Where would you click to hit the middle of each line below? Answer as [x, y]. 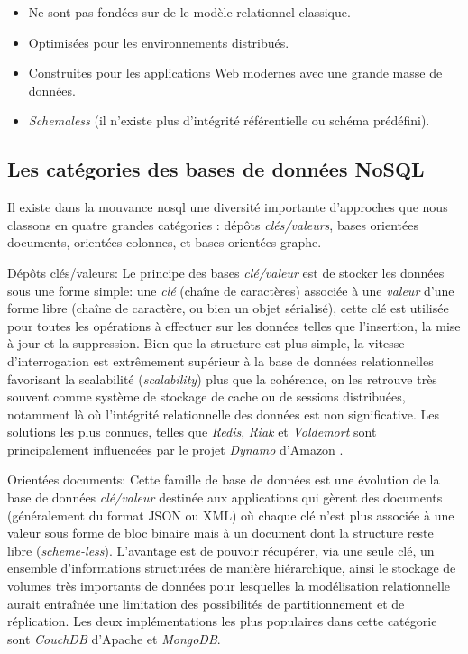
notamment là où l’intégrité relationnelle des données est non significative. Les [223, 414]
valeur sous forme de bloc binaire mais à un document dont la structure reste [220, 533]
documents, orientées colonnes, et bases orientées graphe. [165, 242]
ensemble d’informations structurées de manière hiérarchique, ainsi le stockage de [232, 568]
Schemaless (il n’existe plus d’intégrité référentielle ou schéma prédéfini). [229, 120]
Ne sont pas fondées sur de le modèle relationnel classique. [189, 12]
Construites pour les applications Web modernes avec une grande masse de [235, 73]
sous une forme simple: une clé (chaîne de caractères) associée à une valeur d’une [231, 290]
